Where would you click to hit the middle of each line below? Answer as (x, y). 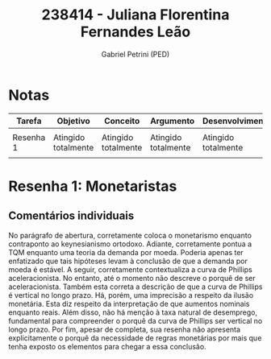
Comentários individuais (71, 216)
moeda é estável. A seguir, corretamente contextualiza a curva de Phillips (130, 269)
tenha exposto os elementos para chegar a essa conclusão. (108, 346)
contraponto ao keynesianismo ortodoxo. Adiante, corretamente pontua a (130, 244)
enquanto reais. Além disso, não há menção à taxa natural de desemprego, (133, 312)
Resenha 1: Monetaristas (93, 186)
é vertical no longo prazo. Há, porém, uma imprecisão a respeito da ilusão (131, 295)
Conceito (122, 121)
